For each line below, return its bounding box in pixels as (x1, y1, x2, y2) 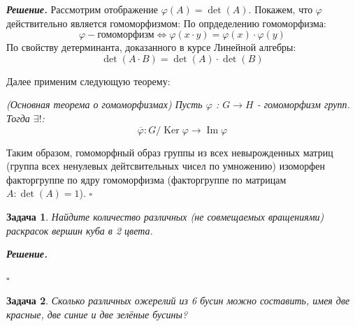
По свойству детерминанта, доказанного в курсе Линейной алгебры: (6, 40, 296, 54)
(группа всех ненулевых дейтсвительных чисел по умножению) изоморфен (6, 158, 325, 173)
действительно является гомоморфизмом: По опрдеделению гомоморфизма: (6, 15, 326, 30)
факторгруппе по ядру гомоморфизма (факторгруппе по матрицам (6, 172, 287, 186)
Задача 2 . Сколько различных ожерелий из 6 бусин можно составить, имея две (6, 293, 350, 308)
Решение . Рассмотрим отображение (6, 2, 158, 16)
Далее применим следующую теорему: (6, 73, 171, 88)
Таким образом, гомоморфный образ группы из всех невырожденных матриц (6, 145, 333, 159)
